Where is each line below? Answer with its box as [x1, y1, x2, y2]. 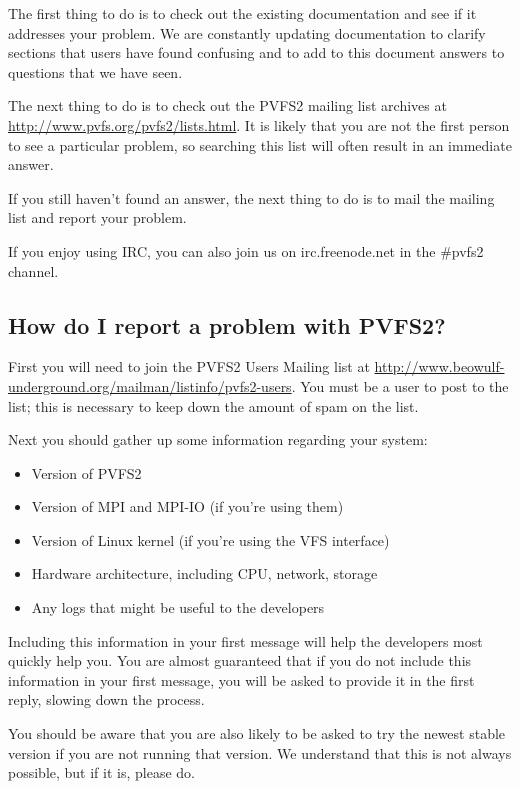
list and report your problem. [8, 207, 187, 228]
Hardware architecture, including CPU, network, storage [31, 563, 378, 584]
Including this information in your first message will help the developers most [8, 630, 483, 651]
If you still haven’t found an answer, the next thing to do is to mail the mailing [8, 187, 495, 208]
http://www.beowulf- [374, 356, 505, 377]
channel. [8, 260, 59, 281]
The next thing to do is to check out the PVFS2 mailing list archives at [8, 95, 447, 116]
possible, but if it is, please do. [8, 762, 195, 783]
